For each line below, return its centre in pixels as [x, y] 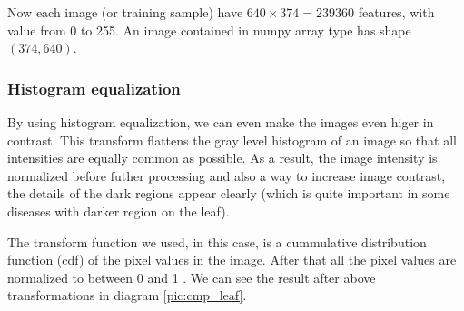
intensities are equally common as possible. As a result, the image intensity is [222, 158]
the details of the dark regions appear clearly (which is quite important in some [229, 193]
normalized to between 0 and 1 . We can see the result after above [192, 277]
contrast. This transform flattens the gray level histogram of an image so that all [232, 140]
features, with [396, 12]
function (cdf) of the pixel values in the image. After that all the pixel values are [232, 260]
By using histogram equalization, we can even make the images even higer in [221, 122]
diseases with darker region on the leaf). [118, 211]
